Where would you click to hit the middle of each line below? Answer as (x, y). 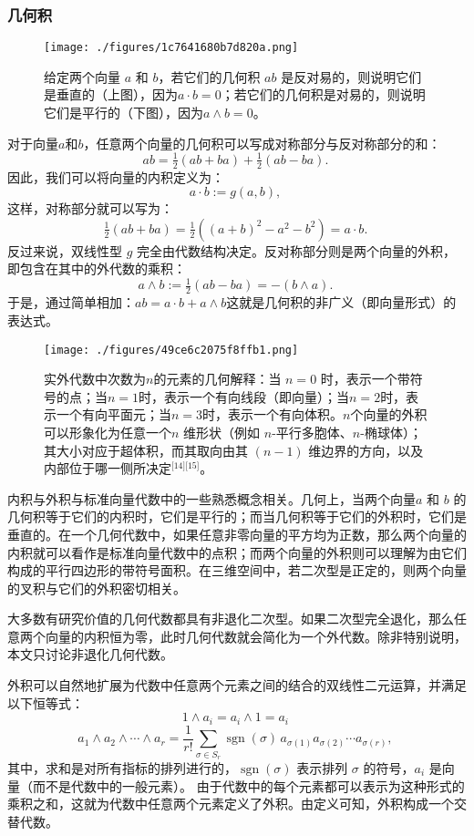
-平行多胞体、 (312, 432)
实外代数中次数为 (95, 379)
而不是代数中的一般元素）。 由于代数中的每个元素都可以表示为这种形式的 (248, 785)
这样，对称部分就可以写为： (90, 208)
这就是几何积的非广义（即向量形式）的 (341, 302)
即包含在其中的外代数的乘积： (97, 268)
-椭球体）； (391, 432)
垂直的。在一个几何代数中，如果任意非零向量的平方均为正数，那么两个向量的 (237, 534)
